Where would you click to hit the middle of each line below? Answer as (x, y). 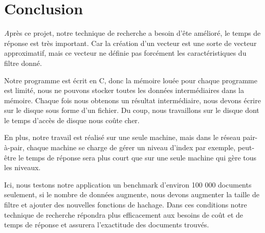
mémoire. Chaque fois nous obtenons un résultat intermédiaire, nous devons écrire (132, 100)
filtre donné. (23, 63)
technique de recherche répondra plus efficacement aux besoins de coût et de (124, 214)
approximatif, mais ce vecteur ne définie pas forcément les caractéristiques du (125, 53)
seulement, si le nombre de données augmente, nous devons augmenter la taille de (132, 194)
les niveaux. (23, 167)
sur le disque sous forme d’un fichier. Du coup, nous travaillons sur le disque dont (132, 110)
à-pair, (14, 147)
